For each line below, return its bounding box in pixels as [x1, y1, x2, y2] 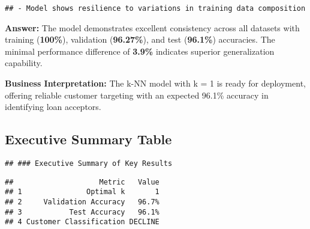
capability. [5, 56, 43, 69]
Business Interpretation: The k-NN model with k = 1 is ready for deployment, [5, 77, 306, 90]
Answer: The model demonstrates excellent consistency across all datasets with [5, 21, 300, 34]
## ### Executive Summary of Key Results [5, 159, 173, 168]
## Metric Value [5, 177, 159, 186]
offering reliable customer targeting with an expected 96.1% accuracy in [5, 88, 269, 101]
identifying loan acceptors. [5, 100, 101, 113]
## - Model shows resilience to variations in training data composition [5, 4, 306, 13]
